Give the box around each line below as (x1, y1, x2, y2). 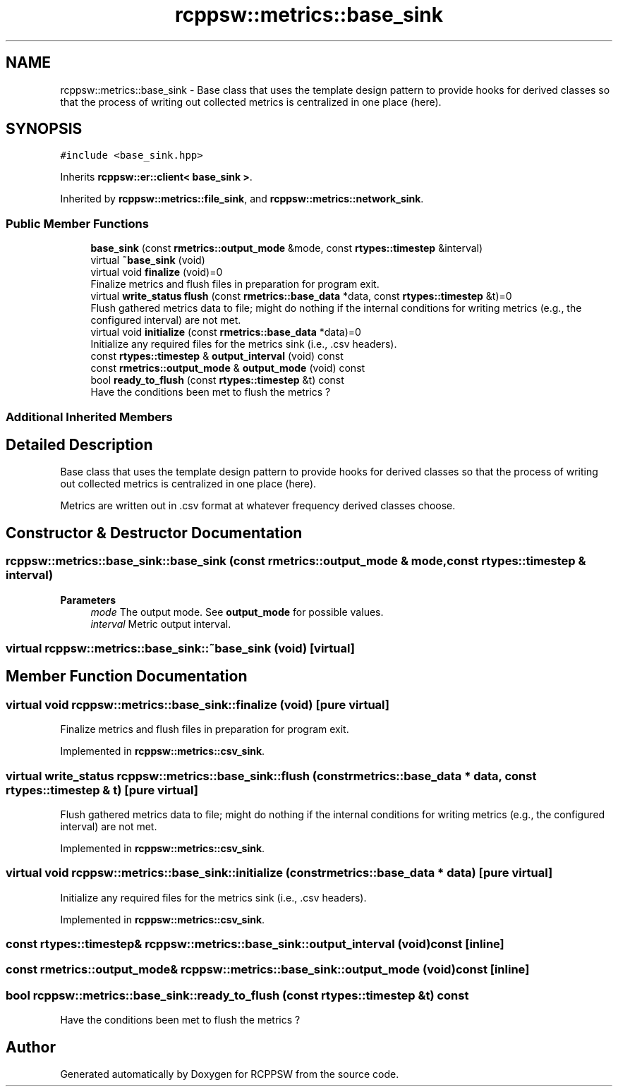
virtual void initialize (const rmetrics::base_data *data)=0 (90, 326, 361, 339)
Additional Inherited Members (6, 409, 173, 424)
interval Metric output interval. (90, 617, 231, 630)
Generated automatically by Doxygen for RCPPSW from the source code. (60, 1068, 399, 1081)
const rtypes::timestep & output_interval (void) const (90, 350, 344, 363)
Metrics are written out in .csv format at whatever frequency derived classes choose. (60, 499, 456, 512)
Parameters (60, 593, 116, 606)
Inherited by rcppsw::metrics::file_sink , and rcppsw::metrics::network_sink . (60, 193, 424, 205)
